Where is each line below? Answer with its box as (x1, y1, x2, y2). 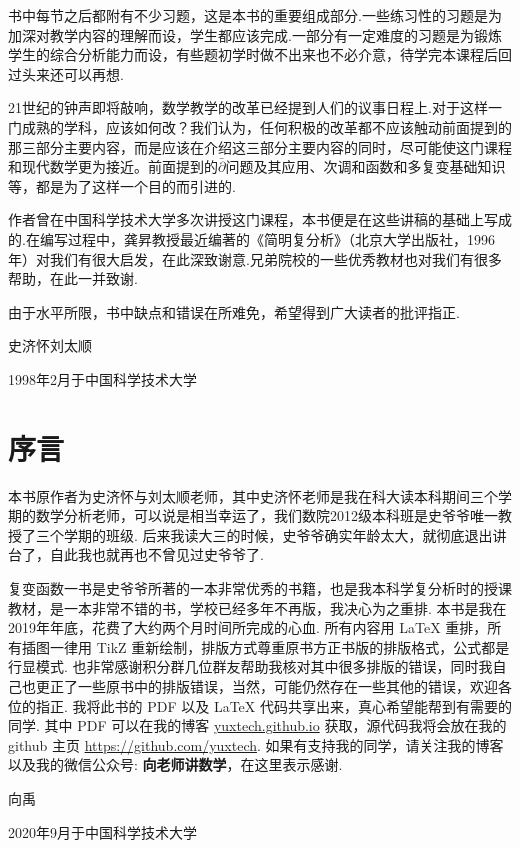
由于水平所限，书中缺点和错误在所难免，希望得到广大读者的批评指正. (8, 301, 460, 322)
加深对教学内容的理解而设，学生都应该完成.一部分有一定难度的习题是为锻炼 (8, 24, 502, 45)
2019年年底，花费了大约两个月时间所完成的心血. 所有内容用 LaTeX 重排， (8, 617, 488, 638)
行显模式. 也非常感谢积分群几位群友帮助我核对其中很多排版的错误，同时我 (8, 656, 493, 677)
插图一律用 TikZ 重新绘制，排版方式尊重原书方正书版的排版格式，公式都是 (21, 636, 510, 657)
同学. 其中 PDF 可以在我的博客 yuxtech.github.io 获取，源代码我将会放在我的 (8, 715, 507, 736)
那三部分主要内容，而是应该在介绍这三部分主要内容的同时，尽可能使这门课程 (8, 136, 512, 157)
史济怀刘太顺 (8, 335, 92, 356)
